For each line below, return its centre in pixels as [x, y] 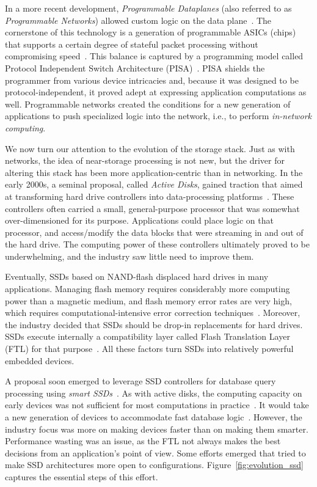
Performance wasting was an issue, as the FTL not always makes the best [143, 441]
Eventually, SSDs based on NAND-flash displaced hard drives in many [137, 276]
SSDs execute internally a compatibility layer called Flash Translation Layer [148, 336]
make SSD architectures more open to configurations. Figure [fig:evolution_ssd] [154, 465]
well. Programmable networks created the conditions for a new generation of [148, 104]
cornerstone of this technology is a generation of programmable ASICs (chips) [151, 32]
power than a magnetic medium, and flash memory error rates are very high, [148, 300]
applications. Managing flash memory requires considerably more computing [148, 289]
